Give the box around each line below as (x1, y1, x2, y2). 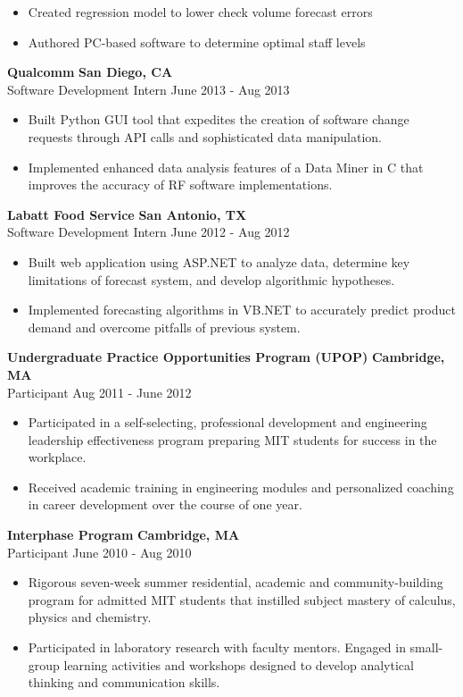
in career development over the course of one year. (28, 495, 302, 514)
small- (409, 638, 443, 657)
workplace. (28, 448, 87, 466)
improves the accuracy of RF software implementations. (28, 175, 333, 194)
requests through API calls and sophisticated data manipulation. (28, 127, 382, 146)
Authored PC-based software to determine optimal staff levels (28, 32, 366, 51)
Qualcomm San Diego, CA (7, 63, 173, 81)
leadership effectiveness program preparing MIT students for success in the (28, 430, 437, 449)
